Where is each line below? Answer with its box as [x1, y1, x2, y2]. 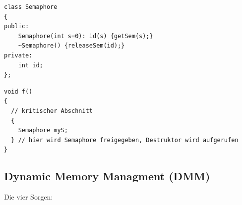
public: [4, 23, 29, 30]
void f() [4, 88, 33, 95]
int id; [18, 61, 43, 69]
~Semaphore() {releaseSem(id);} [18, 42, 125, 50]
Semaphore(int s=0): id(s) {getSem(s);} [18, 32, 153, 40]
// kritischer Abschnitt [11, 107, 93, 114]
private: [4, 51, 33, 59]
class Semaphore [4, 3, 58, 10]
